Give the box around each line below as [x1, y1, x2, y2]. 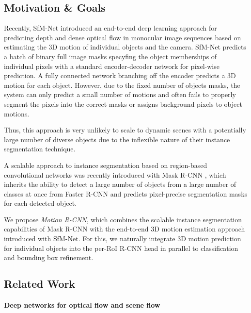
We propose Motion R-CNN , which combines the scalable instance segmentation [4, 214, 242, 224]
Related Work [4, 276, 76, 291]
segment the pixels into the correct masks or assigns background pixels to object [4, 99, 242, 109]
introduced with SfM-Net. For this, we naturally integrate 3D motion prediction [4, 233, 241, 244]
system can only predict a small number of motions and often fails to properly [4, 89, 236, 99]
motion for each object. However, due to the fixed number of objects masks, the [4, 80, 240, 90]
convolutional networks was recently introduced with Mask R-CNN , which [4, 169, 226, 180]
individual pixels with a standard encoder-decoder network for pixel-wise [4, 61, 220, 71]
